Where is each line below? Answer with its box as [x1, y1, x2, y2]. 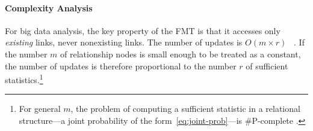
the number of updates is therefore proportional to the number [5, 59, 237, 72]
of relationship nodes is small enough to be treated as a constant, [60, 47, 301, 60]
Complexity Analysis [5, 1, 93, 14]
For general [19, 102, 61, 115]
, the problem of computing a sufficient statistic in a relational [70, 102, 300, 115]
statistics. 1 [5, 72, 43, 86]
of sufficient [246, 59, 288, 72]
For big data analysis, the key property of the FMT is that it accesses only [5, 24, 280, 36]
